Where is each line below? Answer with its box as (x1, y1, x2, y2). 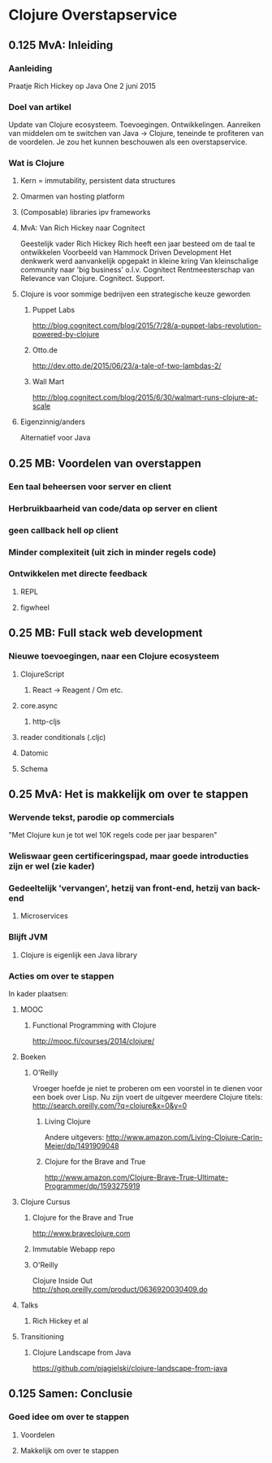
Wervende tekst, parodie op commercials (8, 812, 175, 823)
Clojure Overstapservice (8, 6, 178, 24)
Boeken (19, 1052, 46, 1062)
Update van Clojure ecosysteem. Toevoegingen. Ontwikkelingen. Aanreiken (8, 120, 261, 129)
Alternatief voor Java (19, 433, 91, 443)
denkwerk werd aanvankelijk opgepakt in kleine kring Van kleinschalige (19, 256, 259, 266)
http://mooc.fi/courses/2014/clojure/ (32, 1036, 155, 1046)
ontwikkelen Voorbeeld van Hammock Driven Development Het (19, 247, 232, 257)
